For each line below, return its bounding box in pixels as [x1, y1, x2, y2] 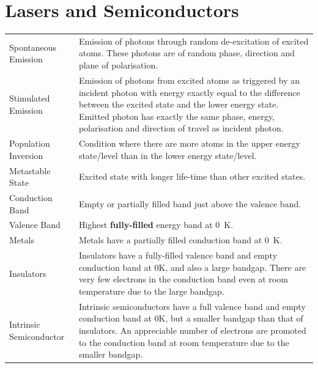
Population [9, 137, 50, 150]
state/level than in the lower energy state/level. [78, 149, 257, 161]
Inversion [9, 149, 43, 161]
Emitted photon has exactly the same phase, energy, [78, 109, 275, 122]
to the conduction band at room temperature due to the [78, 336, 289, 348]
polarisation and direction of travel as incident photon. [78, 122, 284, 134]
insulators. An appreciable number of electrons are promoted [78, 323, 306, 336]
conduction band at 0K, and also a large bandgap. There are [78, 260, 306, 273]
